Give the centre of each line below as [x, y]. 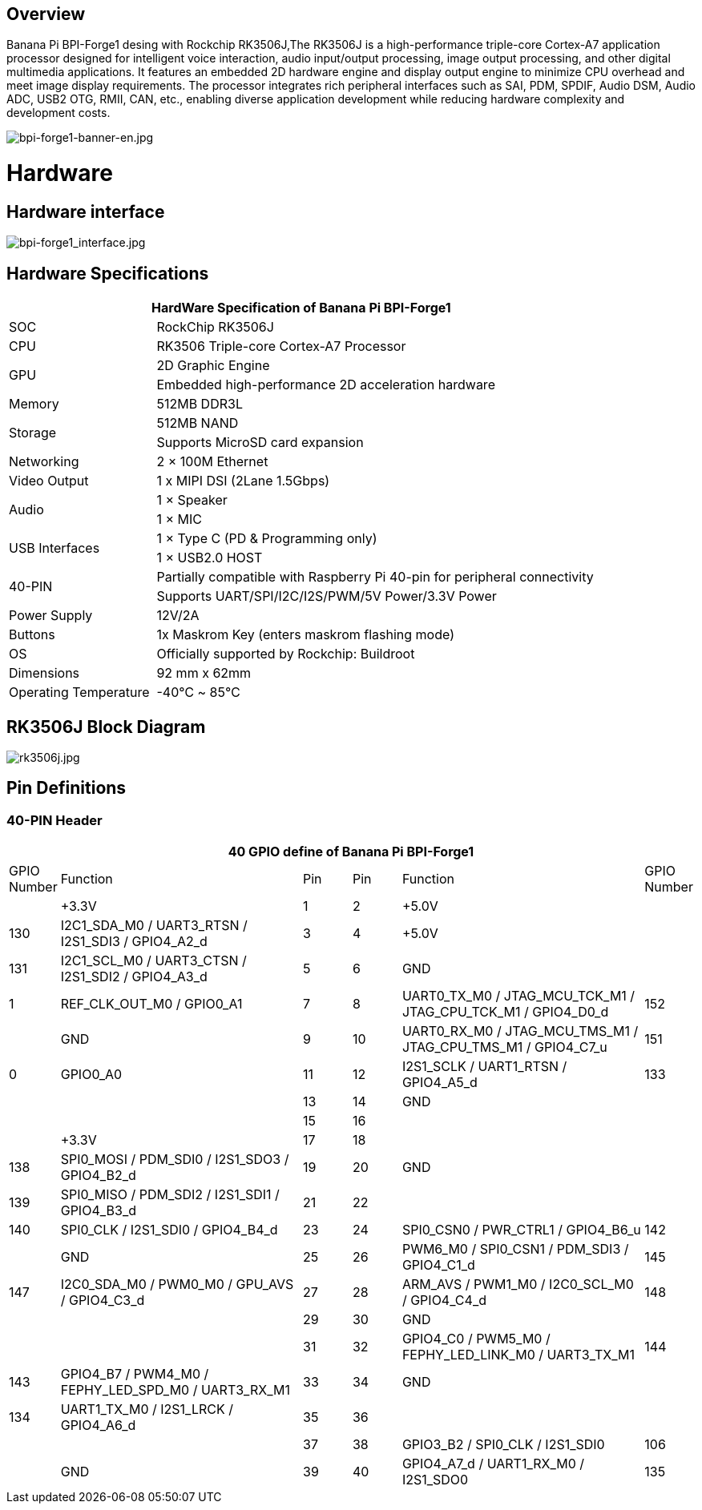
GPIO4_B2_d [98, 1176]
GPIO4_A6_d [98, 1425]
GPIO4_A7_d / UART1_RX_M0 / [493, 1464]
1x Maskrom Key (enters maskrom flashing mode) [305, 635]
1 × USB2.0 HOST [210, 558]
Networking [44, 462]
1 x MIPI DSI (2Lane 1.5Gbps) [243, 481]
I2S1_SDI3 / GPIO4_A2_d [134, 942]
